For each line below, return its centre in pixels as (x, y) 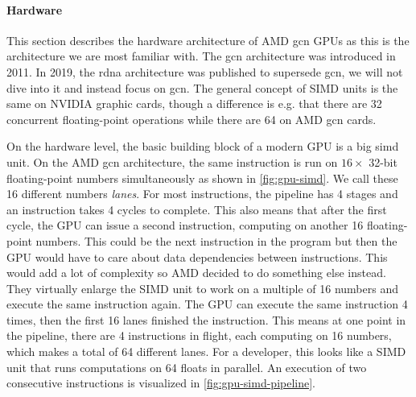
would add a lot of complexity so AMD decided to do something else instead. (196, 273)
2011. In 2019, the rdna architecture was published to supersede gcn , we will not (205, 71)
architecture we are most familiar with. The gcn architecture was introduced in (201, 56)
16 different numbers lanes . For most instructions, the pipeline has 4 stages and (202, 194)
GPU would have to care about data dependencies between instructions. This (197, 256)
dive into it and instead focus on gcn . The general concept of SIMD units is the (202, 87)
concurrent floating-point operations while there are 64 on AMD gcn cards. (192, 119)
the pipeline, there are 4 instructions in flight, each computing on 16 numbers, (199, 335)
